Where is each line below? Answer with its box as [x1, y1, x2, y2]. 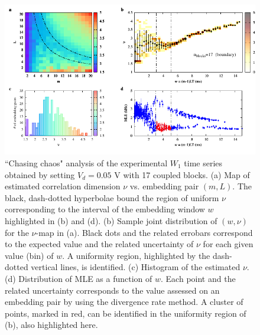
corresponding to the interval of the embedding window [5, 203, 205, 215]
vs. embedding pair [129, 180, 199, 192]
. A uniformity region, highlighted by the [62, 249, 210, 261]
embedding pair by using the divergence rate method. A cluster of [5, 295, 243, 308]
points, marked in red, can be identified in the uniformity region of [5, 307, 246, 319]
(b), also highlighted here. [5, 318, 98, 331]
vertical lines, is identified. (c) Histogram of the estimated [31, 261, 240, 273]
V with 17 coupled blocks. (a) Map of [114, 168, 250, 180]
